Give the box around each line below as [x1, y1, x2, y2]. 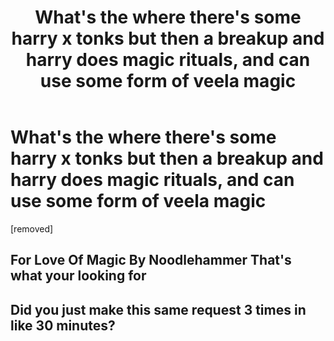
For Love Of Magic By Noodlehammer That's [10, 252, 292, 269]
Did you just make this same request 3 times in [10, 301, 307, 318]
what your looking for [10, 267, 147, 285]
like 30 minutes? [10, 317, 116, 334]
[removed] [10, 222, 54, 235]
